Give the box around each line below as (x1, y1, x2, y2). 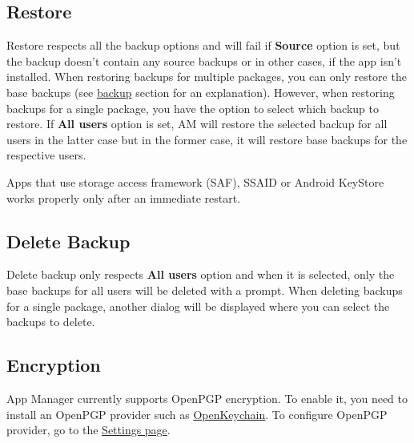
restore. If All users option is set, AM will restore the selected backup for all (6, 115, 388, 132)
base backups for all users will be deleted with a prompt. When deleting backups (6, 281, 403, 298)
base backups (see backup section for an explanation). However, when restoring (6, 83, 395, 100)
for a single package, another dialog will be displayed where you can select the (6, 297, 390, 314)
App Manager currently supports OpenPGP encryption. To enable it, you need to (6, 389, 408, 406)
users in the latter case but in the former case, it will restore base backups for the (6, 131, 408, 147)
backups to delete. (6, 313, 95, 330)
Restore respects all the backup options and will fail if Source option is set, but (6, 37, 400, 54)
